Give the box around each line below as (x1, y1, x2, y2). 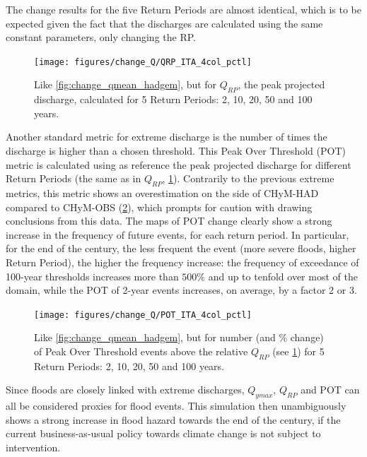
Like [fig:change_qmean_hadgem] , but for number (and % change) (34, 330, 324, 345)
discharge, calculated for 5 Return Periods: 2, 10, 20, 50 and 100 (34, 92, 313, 107)
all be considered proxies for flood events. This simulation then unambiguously (6, 398, 346, 413)
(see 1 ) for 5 (272, 344, 325, 358)
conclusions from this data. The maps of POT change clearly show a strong (6, 213, 332, 228)
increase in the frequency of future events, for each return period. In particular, (6, 227, 349, 242)
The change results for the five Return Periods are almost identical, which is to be (6, 2, 361, 16)
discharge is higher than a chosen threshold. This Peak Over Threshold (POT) (6, 143, 346, 158)
